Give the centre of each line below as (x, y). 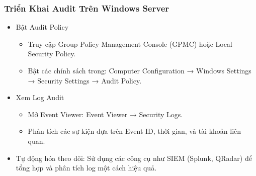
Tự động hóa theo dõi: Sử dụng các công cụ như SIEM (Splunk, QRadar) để (134, 158)
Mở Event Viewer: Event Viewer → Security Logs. (105, 114)
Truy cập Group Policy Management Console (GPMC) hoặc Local (130, 43)
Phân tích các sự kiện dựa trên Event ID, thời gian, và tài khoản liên (135, 131)
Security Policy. (52, 54)
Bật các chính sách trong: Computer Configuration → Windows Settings (140, 70)
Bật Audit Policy (42, 27)
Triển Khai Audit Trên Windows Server (87, 8)
